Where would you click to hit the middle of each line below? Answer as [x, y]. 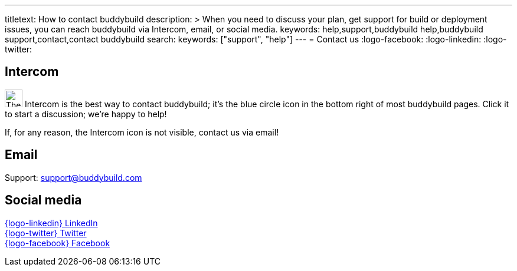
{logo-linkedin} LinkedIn [51, 223]
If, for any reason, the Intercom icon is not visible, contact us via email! [142, 132]
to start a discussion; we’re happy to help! [86, 114]
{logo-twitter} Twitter [46, 233]
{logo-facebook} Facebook [58, 243]
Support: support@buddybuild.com [73, 177]
